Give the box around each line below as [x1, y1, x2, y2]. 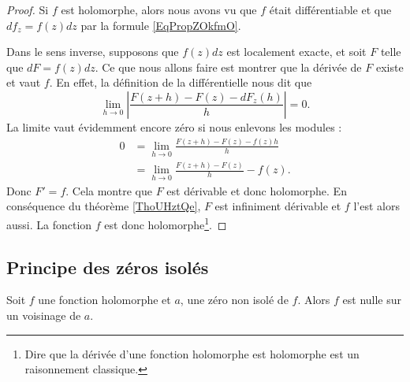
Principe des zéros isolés [6, 254, 209, 279]
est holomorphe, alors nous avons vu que [61, 2, 257, 17]
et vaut [6, 74, 41, 91]
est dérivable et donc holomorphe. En [166, 182, 347, 198]
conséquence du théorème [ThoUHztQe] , [6, 198, 201, 214]
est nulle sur [342, 291, 402, 308]
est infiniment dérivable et [214, 198, 341, 214]
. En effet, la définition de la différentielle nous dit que [49, 74, 312, 91]
